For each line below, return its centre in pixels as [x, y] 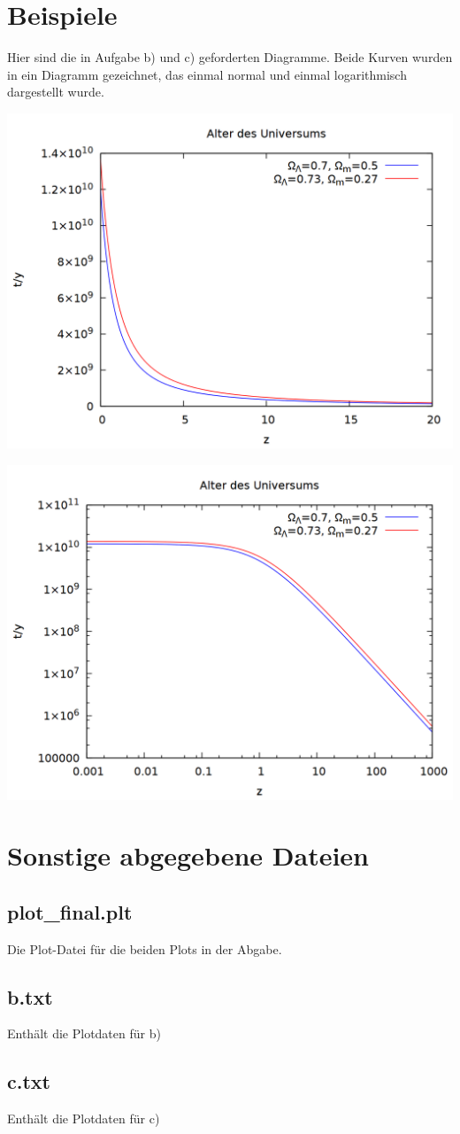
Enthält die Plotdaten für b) [84, 1033]
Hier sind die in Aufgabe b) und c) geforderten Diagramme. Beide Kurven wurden [230, 57]
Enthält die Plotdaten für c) [84, 1118]
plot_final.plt [70, 911]
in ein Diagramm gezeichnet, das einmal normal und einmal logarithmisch [207, 74]
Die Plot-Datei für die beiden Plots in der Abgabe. [145, 948]
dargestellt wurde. [56, 92]
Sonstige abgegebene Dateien [188, 855]
